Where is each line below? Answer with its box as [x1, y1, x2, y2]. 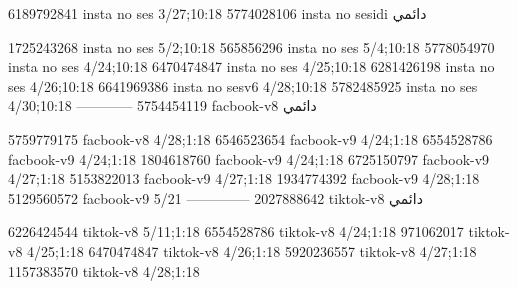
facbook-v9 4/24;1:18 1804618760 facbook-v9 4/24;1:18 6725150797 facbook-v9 [8, 148, 490, 169]
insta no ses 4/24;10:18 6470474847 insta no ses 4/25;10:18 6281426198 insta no [8, 56, 495, 77]
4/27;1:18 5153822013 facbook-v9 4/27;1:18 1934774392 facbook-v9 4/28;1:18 [8, 168, 480, 189]
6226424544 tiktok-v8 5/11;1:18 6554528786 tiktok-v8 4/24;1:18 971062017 [8, 221, 464, 242]
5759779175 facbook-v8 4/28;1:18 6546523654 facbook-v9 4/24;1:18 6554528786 [8, 128, 493, 149]
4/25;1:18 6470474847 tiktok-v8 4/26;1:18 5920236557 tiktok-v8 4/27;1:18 [27, 240, 477, 261]
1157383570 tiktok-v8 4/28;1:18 [8, 260, 200, 281]
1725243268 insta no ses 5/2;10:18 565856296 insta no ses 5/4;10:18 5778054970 [8, 36, 495, 57]
